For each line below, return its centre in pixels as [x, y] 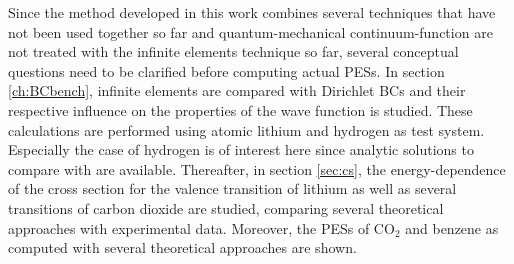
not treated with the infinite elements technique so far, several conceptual [233, 51]
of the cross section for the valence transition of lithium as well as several [232, 188]
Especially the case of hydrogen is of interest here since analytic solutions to [241, 149]
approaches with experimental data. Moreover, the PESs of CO [201, 227]
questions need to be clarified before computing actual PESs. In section [226, 70]
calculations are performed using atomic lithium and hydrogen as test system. [246, 129]
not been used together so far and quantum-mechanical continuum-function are [250, 31]
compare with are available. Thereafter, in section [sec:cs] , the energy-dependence [257, 168]
